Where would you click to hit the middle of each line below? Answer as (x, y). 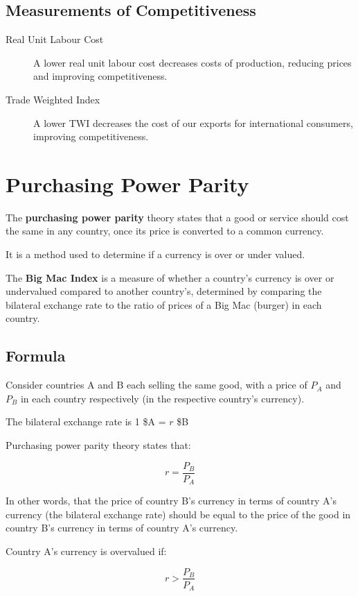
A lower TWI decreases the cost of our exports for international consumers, (193, 122)
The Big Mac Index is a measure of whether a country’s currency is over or (170, 277)
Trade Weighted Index (53, 99)
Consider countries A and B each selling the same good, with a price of (156, 385)
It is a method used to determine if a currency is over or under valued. (155, 254)
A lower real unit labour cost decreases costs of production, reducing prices (193, 62)
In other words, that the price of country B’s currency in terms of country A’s (171, 501)
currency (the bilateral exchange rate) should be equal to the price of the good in (178, 514)
